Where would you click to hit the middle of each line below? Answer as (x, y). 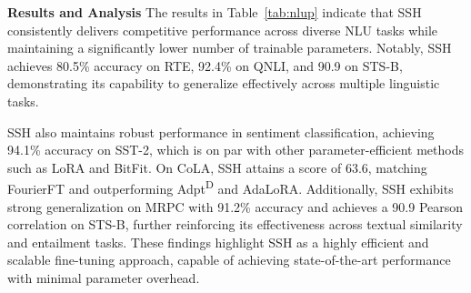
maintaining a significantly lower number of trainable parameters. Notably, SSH (230, 48)
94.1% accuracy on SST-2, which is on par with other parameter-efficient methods (235, 150)
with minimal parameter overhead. (104, 277)
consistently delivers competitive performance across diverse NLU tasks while (223, 30)
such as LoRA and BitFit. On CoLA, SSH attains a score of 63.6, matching (217, 167)
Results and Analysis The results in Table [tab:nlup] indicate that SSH (215, 12)
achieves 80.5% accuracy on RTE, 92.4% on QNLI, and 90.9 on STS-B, (205, 65)
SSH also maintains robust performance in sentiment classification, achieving (221, 131)
